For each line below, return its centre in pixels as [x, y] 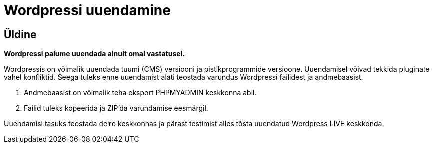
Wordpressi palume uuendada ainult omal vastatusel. [95, 54]
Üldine [20, 34]
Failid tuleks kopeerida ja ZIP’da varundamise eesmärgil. [116, 108]
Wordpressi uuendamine [87, 10]
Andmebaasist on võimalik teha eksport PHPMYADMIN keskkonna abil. [140, 93]
